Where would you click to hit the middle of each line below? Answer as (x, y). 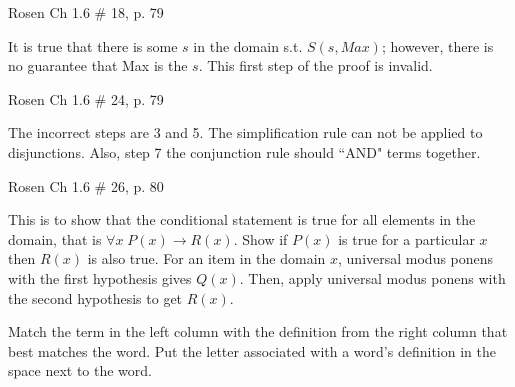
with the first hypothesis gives (100, 277)
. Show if (260, 238)
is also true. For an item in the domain (206, 258)
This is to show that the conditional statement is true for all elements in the (242, 219)
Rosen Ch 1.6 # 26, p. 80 (86, 185)
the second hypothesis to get (95, 297)
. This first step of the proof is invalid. (315, 65)
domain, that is (55, 238)
